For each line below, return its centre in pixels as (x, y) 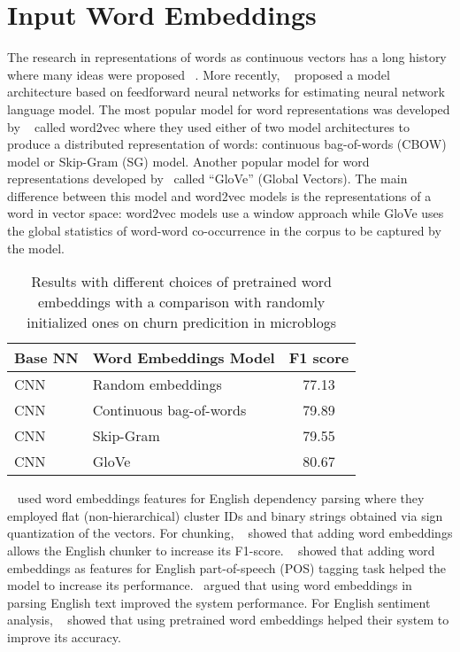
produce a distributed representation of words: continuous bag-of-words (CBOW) (227, 144)
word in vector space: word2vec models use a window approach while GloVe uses (226, 213)
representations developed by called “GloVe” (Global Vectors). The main (207, 179)
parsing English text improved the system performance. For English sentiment (219, 602)
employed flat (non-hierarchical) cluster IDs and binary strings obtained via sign (225, 515)
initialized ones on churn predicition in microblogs (181, 322)
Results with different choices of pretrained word (182, 282)
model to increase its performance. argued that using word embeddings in (210, 585)
